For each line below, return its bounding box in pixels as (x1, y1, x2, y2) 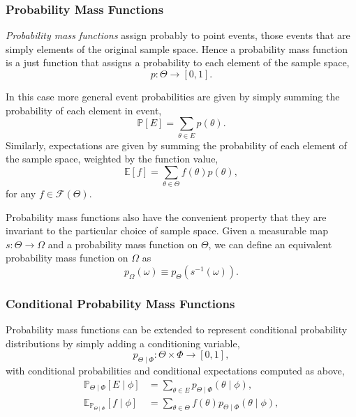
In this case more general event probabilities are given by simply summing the (6, 89, 340, 103)
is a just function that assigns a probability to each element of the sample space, (6, 55, 350, 70)
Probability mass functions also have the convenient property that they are (6, 209, 327, 224)
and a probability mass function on (47, 236, 198, 251)
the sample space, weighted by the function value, (6, 151, 218, 166)
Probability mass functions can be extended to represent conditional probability (6, 322, 348, 337)
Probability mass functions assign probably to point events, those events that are (6, 28, 350, 43)
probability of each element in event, (6, 103, 162, 117)
